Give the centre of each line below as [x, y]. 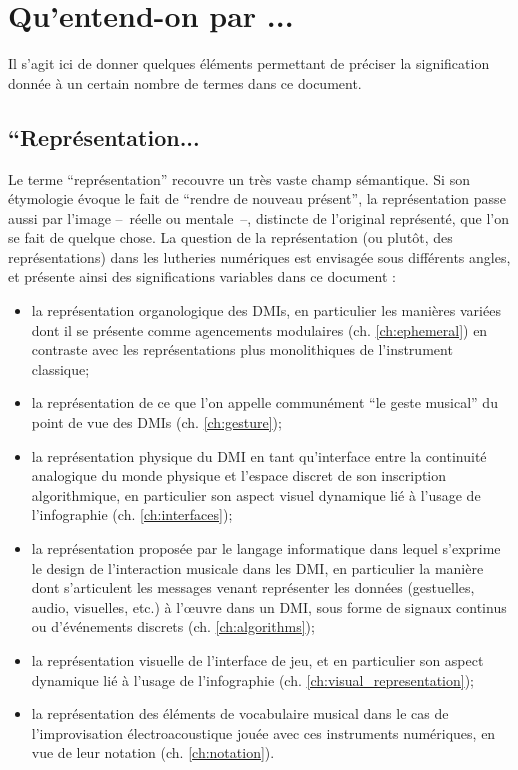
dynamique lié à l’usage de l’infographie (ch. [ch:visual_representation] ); [252, 679]
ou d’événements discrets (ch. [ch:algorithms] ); [173, 626]
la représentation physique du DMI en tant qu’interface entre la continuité [259, 455]
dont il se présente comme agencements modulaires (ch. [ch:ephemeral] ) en [259, 329]
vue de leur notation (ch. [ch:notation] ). [153, 752]
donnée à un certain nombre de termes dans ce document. [185, 82]
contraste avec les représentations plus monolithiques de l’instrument [242, 349]
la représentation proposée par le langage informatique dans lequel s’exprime [266, 548]
